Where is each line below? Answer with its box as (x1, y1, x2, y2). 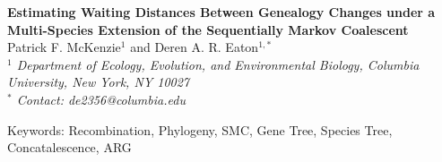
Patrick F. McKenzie (7, 38, 121, 56)
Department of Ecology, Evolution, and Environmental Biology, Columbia (16, 55, 420, 73)
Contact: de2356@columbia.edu (16, 90, 186, 108)
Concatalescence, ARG (7, 138, 132, 157)
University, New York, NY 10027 (7, 72, 190, 91)
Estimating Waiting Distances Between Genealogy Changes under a (7, 3, 436, 21)
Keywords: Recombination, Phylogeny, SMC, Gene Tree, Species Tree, (7, 120, 393, 139)
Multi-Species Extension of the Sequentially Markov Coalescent (7, 20, 409, 38)
